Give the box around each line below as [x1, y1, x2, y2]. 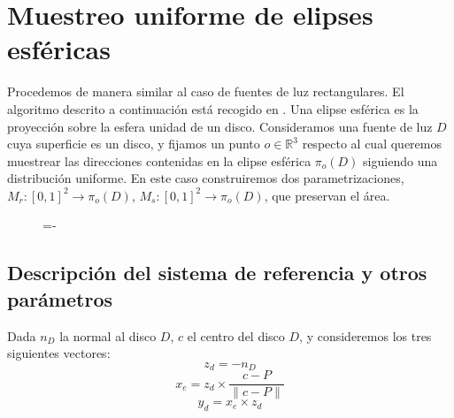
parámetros [7, 285, 112, 312]
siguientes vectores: [7, 344, 111, 362]
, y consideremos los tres [299, 326, 432, 345]
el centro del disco [187, 326, 285, 345]
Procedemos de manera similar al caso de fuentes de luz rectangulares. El [7, 82, 404, 101]
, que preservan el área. [264, 186, 390, 204]
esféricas [7, 31, 111, 67]
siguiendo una [363, 151, 438, 170]
